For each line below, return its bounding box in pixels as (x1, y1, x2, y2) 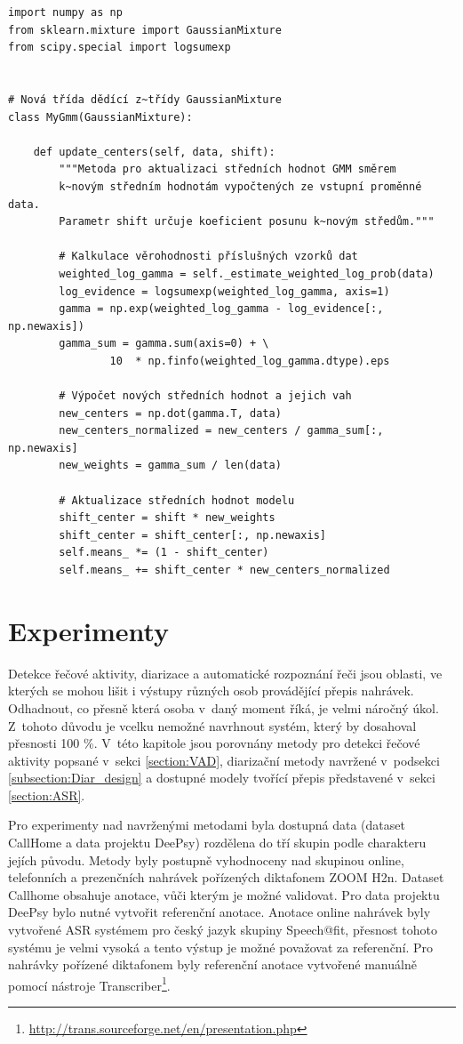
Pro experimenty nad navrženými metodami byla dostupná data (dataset (8, 815, 405, 834)
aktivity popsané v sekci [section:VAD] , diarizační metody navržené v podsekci (8, 751, 440, 769)
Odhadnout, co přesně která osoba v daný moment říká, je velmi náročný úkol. (8, 698, 439, 717)
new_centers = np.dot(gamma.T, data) (59, 406, 282, 420)
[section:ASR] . (8, 785, 85, 804)
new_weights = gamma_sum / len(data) (59, 459, 282, 472)
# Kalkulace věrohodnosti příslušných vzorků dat (59, 250, 358, 263)
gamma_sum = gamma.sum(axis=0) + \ (59, 337, 269, 350)
